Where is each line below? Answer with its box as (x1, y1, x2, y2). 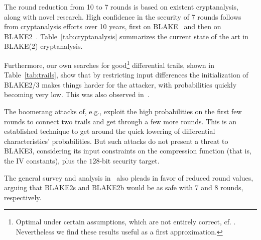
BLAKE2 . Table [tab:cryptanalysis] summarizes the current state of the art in (4, 31, 248, 41)
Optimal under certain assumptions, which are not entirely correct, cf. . (16, 216, 236, 227)
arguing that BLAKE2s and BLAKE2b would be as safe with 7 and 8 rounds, (4, 182, 243, 193)
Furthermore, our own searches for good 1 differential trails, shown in (4, 58, 214, 70)
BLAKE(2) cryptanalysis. (4, 41, 83, 51)
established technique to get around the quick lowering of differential (4, 126, 215, 136)
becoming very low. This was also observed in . (4, 89, 150, 100)
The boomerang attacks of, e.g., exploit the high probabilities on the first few (4, 106, 242, 116)
